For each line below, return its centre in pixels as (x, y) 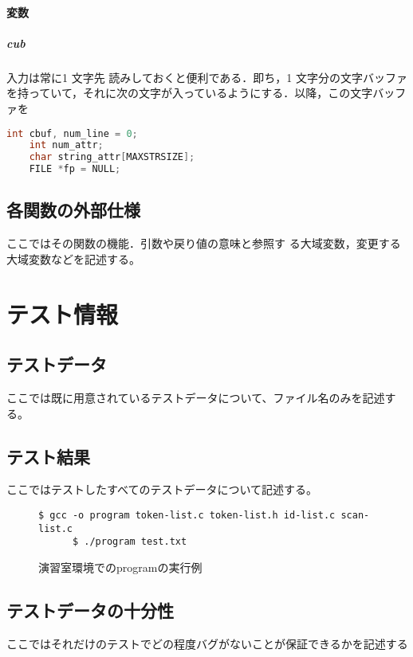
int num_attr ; (66, 145)
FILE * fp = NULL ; (75, 169)
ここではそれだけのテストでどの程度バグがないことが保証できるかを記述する (207, 643)
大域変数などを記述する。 (73, 258)
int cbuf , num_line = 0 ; (72, 133)
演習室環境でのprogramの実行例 (120, 567)
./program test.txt (136, 542)
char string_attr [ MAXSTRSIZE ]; (112, 157)
